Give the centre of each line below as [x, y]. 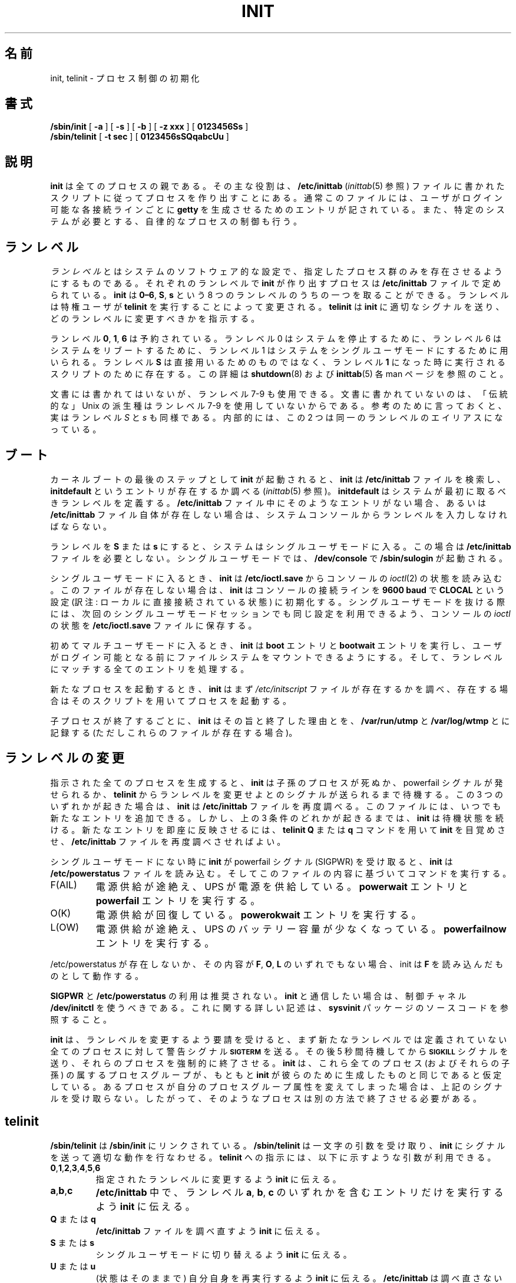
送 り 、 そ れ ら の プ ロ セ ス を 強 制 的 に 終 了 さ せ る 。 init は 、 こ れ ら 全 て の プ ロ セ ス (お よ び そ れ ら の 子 [280, 1063]
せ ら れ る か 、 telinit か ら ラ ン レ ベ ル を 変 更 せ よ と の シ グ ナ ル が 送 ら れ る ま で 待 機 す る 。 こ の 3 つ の [277, 794]
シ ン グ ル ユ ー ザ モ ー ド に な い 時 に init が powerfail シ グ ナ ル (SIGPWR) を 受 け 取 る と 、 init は [252, 861]
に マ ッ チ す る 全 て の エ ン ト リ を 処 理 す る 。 [150, 669]
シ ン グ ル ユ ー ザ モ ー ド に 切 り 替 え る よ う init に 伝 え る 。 [224, 1254]
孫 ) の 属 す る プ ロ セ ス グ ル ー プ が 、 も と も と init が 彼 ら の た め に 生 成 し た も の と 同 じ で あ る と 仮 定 [276, 1074]
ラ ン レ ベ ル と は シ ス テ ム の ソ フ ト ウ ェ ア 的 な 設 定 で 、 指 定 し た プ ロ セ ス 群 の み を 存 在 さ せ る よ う [276, 272]
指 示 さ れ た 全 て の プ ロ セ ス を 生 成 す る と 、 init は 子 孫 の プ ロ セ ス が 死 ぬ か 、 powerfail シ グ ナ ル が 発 [277, 782]
